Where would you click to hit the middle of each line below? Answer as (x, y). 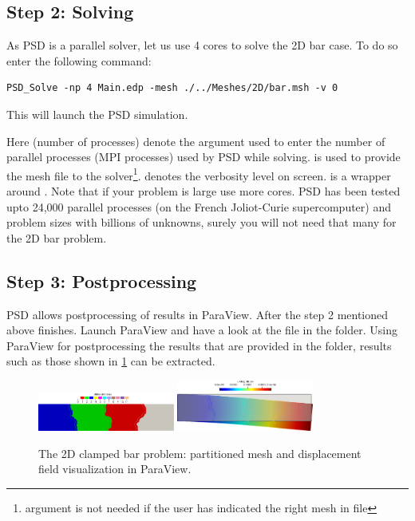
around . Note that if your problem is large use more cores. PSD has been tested (204, 191)
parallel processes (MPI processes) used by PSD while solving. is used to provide (204, 157)
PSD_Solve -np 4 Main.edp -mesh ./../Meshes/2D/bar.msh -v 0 (172, 88)
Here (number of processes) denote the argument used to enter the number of (196, 141)
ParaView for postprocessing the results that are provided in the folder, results (199, 345)
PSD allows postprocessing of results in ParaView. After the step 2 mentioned (198, 314)
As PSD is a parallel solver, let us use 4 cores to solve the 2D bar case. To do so (202, 45)
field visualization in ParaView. (115, 469)
